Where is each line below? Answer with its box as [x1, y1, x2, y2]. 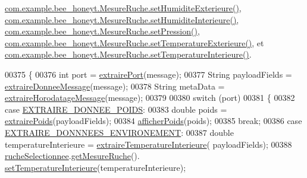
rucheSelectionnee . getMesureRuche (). [5, 150, 140, 162]
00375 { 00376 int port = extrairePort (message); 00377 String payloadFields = [5, 68, 292, 80]
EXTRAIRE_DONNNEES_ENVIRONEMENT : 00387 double [5, 126, 234, 138]
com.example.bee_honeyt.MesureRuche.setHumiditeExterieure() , [5, 2, 242, 14]
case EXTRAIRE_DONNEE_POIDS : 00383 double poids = [5, 103, 227, 115]
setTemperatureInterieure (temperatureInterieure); [5, 161, 186, 173]
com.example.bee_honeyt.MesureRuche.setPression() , [5, 25, 200, 37]
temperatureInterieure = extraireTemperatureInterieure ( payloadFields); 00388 [5, 138, 292, 150]
